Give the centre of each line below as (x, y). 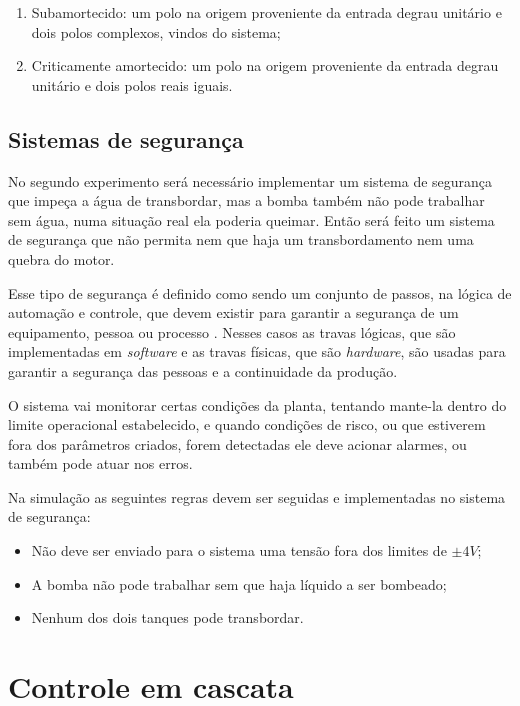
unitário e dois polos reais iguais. (132, 84)
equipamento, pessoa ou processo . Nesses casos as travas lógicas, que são (232, 331)
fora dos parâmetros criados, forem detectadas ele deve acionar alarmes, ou (237, 443)
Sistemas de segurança (126, 138)
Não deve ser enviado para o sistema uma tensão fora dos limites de (239, 550)
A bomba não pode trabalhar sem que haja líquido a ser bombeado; (239, 583)
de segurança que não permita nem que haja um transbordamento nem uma (241, 239)
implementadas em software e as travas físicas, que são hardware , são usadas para (257, 351)
